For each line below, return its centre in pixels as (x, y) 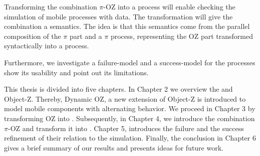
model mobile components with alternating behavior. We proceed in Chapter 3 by (130, 108)
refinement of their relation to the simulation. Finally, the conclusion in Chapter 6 (130, 138)
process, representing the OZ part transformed (182, 36)
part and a (86, 36)
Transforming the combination (51, 6)
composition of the (33, 36)
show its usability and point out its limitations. (76, 72)
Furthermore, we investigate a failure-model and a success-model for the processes (130, 62)
